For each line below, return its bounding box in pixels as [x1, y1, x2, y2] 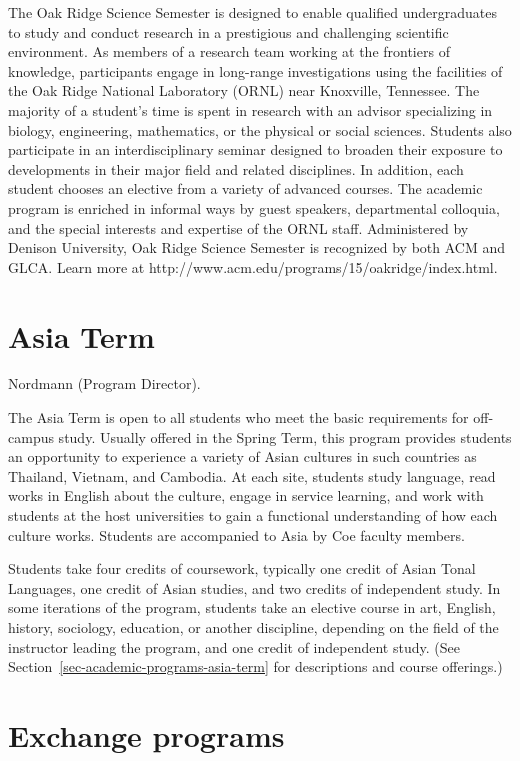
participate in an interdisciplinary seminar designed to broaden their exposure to [8, 139, 503, 160]
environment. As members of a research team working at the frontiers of [8, 41, 450, 62]
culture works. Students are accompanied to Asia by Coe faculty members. [8, 524, 465, 545]
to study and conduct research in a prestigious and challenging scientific [8, 21, 449, 42]
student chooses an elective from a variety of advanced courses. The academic [8, 178, 483, 199]
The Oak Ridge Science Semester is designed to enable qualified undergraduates [8, 2, 498, 22]
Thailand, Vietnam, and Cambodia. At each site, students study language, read [8, 465, 496, 486]
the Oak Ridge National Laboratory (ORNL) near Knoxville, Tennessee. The [8, 80, 480, 101]
